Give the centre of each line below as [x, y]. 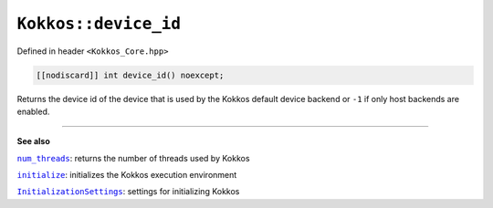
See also [33, 141]
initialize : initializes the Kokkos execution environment [127, 175]
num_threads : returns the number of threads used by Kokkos [133, 158]
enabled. [33, 111]
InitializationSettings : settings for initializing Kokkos [128, 192]
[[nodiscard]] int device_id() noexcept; [130, 75]
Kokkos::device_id [99, 24]
